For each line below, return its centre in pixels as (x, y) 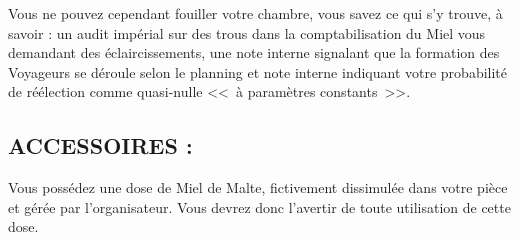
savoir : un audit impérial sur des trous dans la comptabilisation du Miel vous (247, 32)
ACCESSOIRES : (100, 145)
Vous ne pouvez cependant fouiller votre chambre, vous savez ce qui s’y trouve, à (255, 13)
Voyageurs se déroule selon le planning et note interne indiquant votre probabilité (258, 71)
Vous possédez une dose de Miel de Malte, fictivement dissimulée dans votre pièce (258, 187)
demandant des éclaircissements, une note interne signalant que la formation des (254, 52)
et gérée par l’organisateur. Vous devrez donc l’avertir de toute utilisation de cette (259, 206)
